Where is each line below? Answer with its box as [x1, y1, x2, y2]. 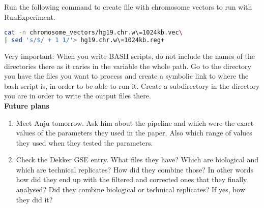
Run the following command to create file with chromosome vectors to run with [4, 2, 252, 12]
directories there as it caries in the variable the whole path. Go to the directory [4, 60, 251, 71]
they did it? [16, 194, 53, 204]
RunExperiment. [4, 11, 55, 22]
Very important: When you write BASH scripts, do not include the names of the [4, 50, 255, 61]
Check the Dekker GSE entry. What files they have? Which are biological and [16, 154, 259, 165]
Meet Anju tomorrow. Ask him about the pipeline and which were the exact [16, 117, 254, 128]
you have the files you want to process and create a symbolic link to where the [4, 71, 249, 81]
